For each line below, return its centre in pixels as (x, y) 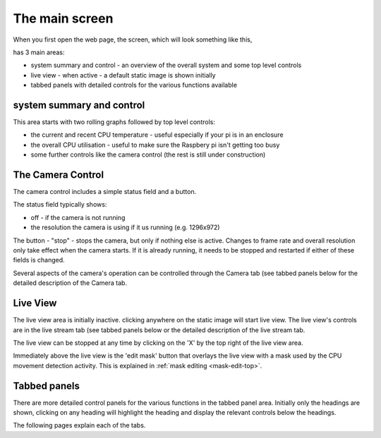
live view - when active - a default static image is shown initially (123, 75)
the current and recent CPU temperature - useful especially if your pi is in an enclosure (157, 135)
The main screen (63, 18)
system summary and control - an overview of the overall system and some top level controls (166, 65)
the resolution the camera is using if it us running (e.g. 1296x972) (125, 227)
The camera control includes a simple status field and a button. (105, 192)
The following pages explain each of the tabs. (79, 425)
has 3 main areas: (39, 52)
